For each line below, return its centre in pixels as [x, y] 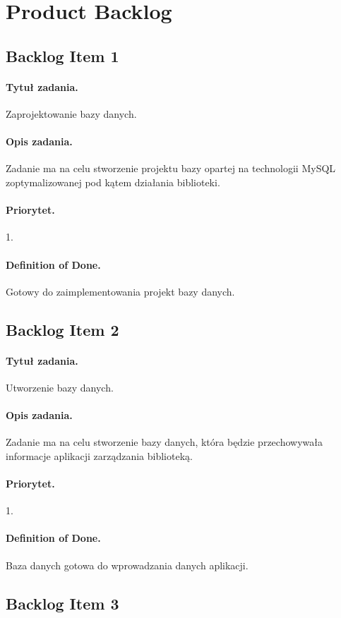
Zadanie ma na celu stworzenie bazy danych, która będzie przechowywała [164, 442]
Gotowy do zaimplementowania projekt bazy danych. [120, 291]
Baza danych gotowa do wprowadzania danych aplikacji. [127, 565]
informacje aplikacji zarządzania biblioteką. [99, 455]
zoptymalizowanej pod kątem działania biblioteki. [113, 182]
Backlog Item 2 [62, 329]
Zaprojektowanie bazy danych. [71, 113]
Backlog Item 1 [62, 55]
